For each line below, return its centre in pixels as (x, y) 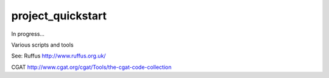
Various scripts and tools (42, 45)
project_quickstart (59, 16)
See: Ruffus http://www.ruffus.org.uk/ (58, 56)
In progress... (28, 34)
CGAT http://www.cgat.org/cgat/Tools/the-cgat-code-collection (91, 67)
